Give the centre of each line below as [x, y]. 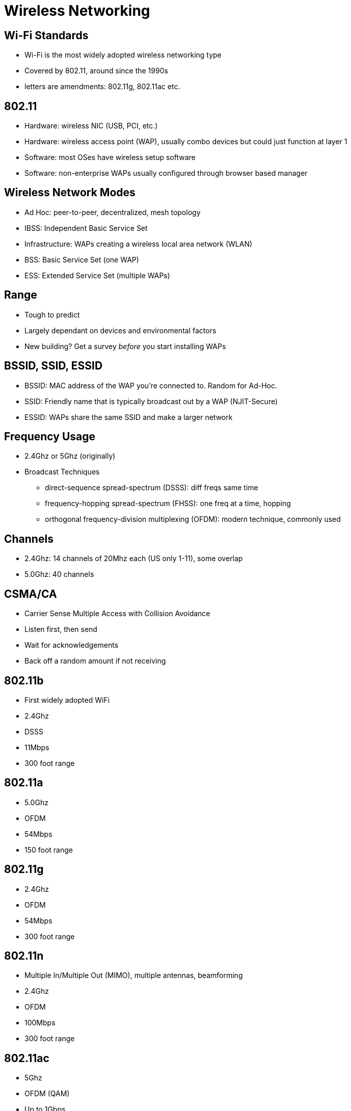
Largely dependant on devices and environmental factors [120, 330]
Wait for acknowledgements [72, 645]
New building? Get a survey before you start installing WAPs [125, 346]
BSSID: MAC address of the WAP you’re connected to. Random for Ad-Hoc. [151, 385]
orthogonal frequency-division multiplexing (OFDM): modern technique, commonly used [193, 519]
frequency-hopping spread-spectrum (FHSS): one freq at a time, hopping [168, 504]
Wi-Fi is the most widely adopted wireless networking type [123, 55]
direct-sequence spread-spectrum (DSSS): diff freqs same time [152, 488]
